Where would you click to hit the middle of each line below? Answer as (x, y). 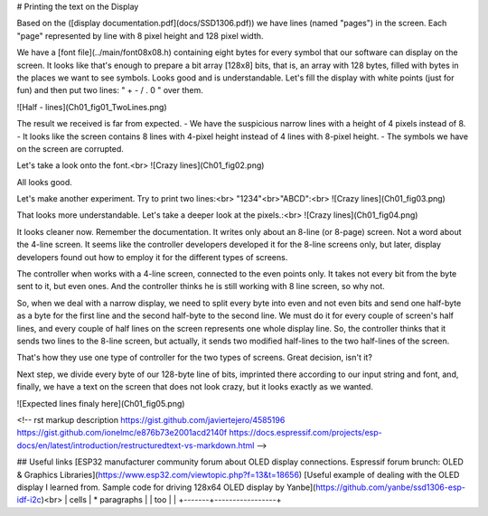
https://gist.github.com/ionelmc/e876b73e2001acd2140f (122, 433)
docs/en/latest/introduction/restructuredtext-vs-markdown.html (136, 445)
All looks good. (44, 182)
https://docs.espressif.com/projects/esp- (306, 433)
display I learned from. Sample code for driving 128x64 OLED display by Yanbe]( (166, 487)
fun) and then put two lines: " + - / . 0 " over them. (110, 90)
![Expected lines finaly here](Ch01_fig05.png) (101, 403)
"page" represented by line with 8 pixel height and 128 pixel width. (140, 35)
